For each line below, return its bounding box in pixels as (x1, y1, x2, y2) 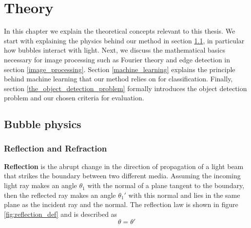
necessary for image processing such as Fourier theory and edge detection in (4, 54, 231, 64)
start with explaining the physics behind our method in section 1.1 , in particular (4, 35, 245, 45)
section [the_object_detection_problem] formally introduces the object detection (4, 83, 247, 93)
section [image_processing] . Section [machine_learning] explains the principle (4, 64, 235, 74)
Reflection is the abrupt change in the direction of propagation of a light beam (4, 161, 244, 171)
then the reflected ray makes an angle (4, 190, 116, 200)
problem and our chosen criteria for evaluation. (4, 93, 144, 103)
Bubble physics (4, 116, 81, 132)
